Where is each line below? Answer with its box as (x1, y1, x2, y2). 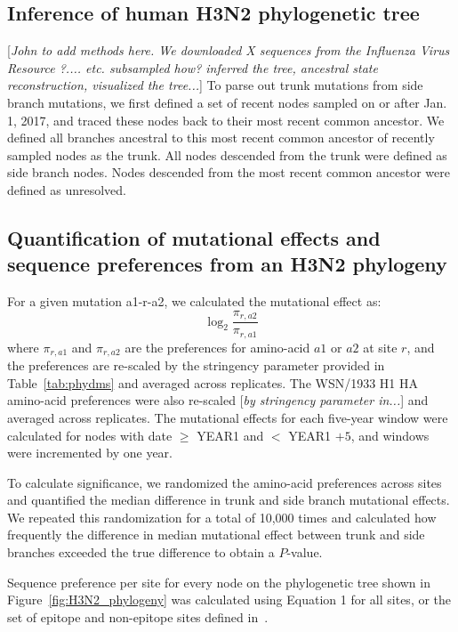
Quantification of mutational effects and (7, 223, 381, 251)
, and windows (350, 425, 430, 444)
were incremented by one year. (7, 443, 173, 462)
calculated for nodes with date (7, 425, 173, 444)
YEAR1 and (197, 425, 264, 444)
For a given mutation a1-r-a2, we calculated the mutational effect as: (7, 292, 382, 311)
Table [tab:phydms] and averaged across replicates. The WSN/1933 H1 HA (7, 373, 419, 392)
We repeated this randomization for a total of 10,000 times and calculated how (7, 507, 437, 526)
